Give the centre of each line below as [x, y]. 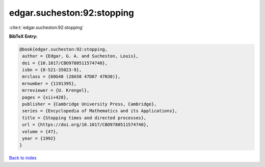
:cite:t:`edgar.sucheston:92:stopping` [46, 27]
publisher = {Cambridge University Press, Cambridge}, [90, 104]
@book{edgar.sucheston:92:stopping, [64, 49]
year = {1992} [39, 138]
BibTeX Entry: [23, 36]
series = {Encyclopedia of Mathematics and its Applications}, [100, 111]
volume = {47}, [40, 131]
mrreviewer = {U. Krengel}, [56, 90]
